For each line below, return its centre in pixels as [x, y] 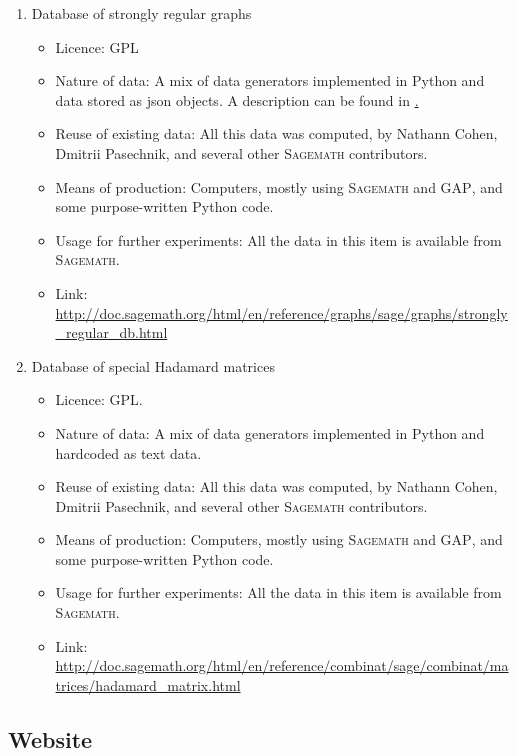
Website [50, 738]
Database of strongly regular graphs [141, 13]
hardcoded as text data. [128, 452]
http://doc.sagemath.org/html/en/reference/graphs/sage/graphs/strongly [281, 312]
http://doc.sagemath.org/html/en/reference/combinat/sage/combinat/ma [282, 665]
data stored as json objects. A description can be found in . [237, 99]
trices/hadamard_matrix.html [148, 684]
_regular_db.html [111, 332]
